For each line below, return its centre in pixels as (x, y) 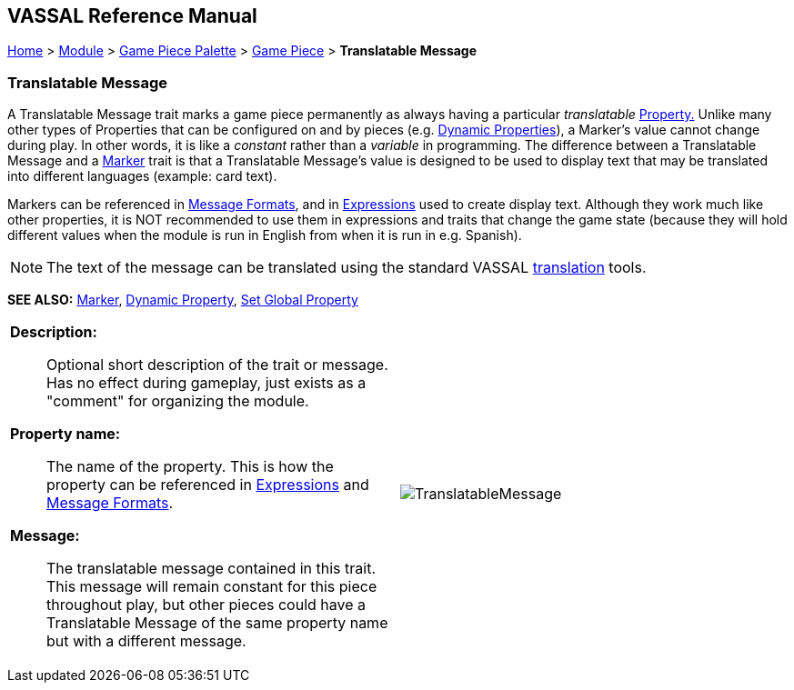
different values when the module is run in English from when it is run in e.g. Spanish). (265, 235)
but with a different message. (146, 641)
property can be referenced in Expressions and (208, 485)
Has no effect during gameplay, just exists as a (206, 383)
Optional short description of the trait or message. (217, 365)
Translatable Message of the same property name (217, 623)
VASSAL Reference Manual (132, 16)
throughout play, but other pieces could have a (206, 605)
